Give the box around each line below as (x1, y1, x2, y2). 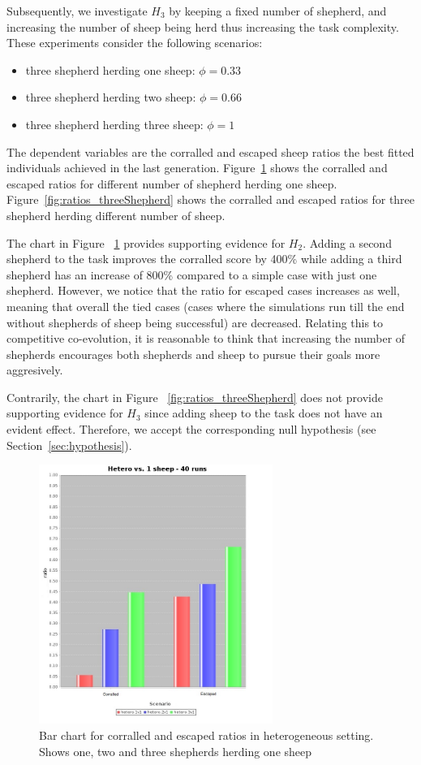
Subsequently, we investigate (6, 2, 148, 19)
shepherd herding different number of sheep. (6, 206, 226, 223)
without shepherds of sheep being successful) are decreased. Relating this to (6, 313, 384, 331)
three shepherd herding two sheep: (25, 89, 196, 106)
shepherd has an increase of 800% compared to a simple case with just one (6, 266, 377, 283)
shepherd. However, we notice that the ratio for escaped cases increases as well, (6, 282, 400, 299)
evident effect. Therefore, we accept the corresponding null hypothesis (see (6, 421, 376, 438)
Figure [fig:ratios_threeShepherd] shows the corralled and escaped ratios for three (6, 191, 415, 208)
